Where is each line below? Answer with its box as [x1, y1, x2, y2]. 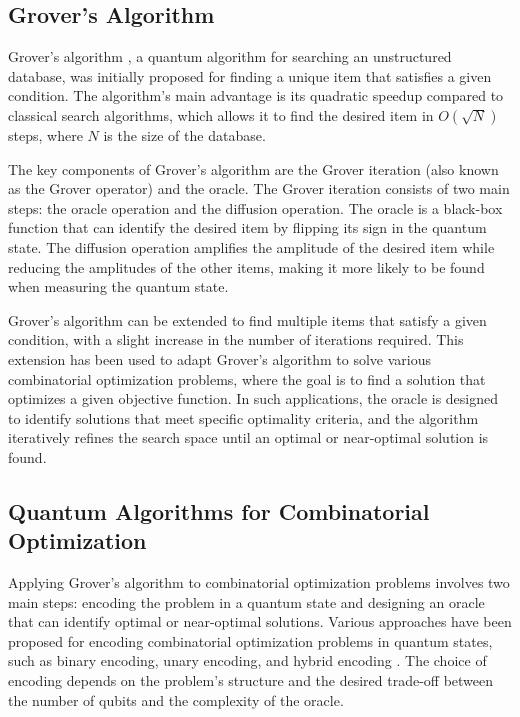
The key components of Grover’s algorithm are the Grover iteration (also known [8, 158, 499, 179]
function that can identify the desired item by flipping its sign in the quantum [8, 217, 487, 238]
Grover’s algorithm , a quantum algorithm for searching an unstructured [8, 46, 452, 67]
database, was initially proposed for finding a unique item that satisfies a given [8, 65, 492, 86]
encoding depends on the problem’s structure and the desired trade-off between [8, 670, 494, 691]
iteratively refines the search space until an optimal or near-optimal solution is [8, 427, 489, 448]
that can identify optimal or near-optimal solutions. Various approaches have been [8, 611, 512, 632]
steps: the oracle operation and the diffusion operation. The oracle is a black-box [8, 197, 503, 218]
